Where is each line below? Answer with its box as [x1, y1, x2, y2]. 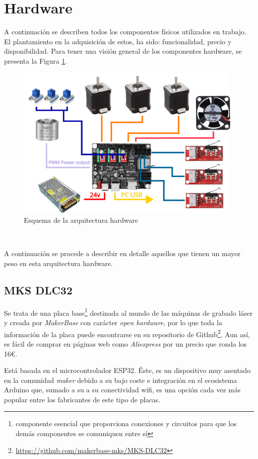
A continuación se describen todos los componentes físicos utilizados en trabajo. [4, 26, 247, 37]
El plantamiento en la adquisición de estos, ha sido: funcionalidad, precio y [4, 36, 232, 46]
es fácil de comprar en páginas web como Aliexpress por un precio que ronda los [4, 338, 247, 349]
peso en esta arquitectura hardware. [4, 258, 113, 269]
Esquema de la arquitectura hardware [24, 215, 138, 225]
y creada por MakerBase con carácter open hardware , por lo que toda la [4, 317, 222, 328]
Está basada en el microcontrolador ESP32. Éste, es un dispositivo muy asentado [4, 365, 251, 375]
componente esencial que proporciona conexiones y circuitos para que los [15, 418, 237, 429]
